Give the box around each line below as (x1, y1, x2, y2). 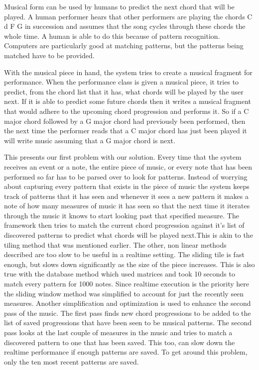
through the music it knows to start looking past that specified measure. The (4, 210, 239, 220)
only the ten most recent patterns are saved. (4, 356, 139, 367)
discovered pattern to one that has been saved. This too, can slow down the (4, 337, 235, 347)
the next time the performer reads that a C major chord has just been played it (4, 125, 247, 136)
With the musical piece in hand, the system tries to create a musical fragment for (4, 67, 253, 77)
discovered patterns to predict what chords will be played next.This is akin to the (4, 230, 253, 240)
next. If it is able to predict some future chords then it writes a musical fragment (4, 96, 251, 106)
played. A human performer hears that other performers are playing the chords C (4, 11, 253, 21)
